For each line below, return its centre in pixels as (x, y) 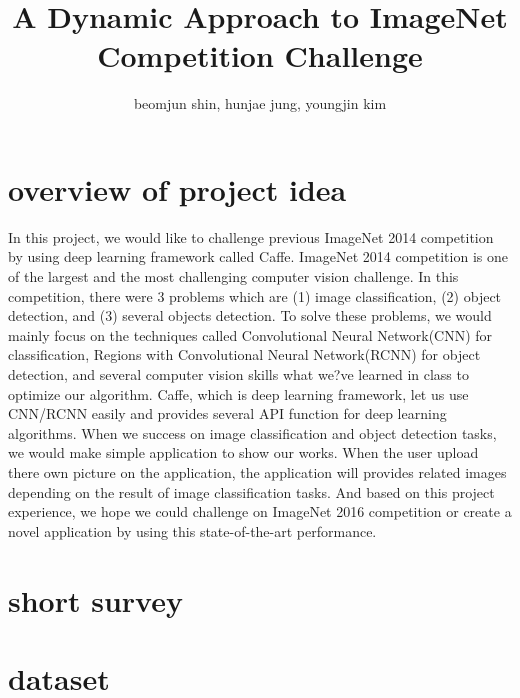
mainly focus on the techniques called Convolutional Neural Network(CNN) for (250, 334)
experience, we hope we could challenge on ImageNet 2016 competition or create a (260, 511)
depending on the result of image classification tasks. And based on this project (251, 491)
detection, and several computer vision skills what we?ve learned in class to (238, 374)
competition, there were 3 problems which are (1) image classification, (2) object (255, 295)
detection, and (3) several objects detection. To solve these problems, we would (250, 315)
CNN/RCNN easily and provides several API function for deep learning (227, 413)
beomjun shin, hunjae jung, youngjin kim (260, 103)
